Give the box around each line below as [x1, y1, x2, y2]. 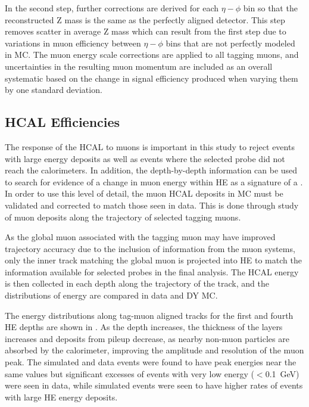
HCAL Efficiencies [5, 113, 120, 131]
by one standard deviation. [5, 83, 102, 96]
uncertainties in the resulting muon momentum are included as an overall [5, 60, 273, 72]
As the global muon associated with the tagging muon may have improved [5, 231, 276, 243]
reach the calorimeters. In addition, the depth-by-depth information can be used [5, 164, 298, 176]
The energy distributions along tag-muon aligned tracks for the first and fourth [5, 309, 294, 321]
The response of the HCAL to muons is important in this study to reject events [5, 140, 295, 153]
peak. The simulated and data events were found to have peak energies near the [5, 356, 296, 368]
